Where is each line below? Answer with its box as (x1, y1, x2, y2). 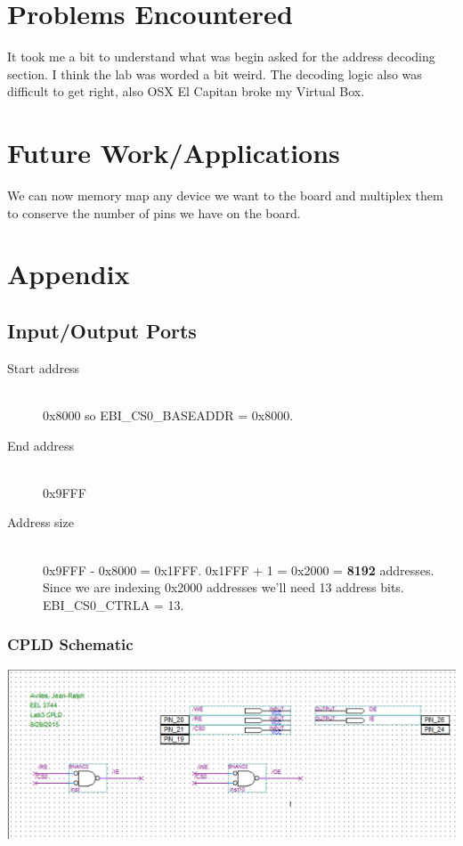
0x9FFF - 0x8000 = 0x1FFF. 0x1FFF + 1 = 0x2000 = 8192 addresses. (43, 560, 435, 579)
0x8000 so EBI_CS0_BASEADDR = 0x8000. (43, 405, 294, 424)
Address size (7, 513, 74, 532)
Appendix (7, 256, 130, 292)
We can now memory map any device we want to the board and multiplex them (7, 186, 443, 205)
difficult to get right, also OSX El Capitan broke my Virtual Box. (7, 82, 365, 101)
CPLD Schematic (7, 633, 134, 655)
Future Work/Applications (7, 134, 340, 171)
